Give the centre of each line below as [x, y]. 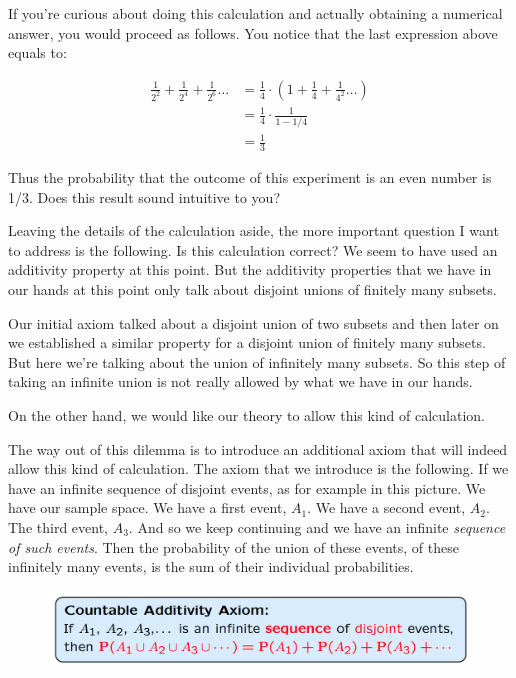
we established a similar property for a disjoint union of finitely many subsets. [247, 342]
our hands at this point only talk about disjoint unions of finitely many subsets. [252, 289]
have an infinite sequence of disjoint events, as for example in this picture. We [247, 487]
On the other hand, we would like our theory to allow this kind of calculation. [247, 414]
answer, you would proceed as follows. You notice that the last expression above [253, 32]
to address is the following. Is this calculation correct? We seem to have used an [253, 249]
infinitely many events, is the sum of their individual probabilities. [211, 566]
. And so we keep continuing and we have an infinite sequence [317, 526]
